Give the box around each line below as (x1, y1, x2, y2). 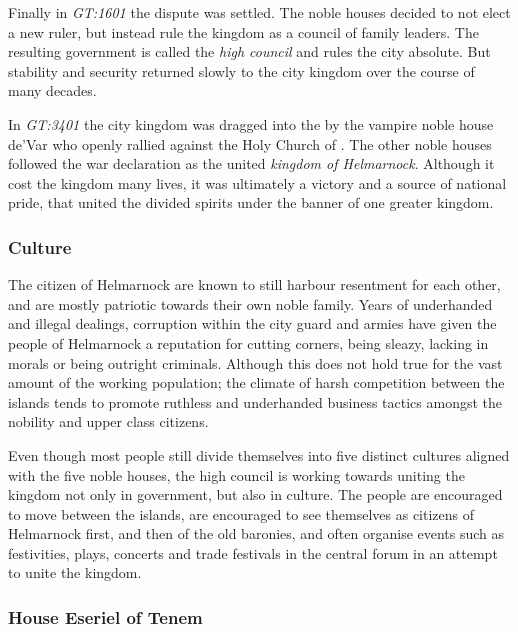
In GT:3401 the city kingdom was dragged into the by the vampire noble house (8, 113, 494, 134)
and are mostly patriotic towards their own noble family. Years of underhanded (8, 293, 493, 314)
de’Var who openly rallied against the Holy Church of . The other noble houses (8, 133, 492, 154)
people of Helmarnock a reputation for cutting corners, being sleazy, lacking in (8, 332, 489, 353)
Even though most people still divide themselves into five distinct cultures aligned (8, 444, 510, 465)
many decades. (8, 80, 97, 101)
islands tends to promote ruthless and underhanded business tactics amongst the (8, 391, 503, 412)
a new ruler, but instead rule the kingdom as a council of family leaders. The (8, 21, 479, 42)
